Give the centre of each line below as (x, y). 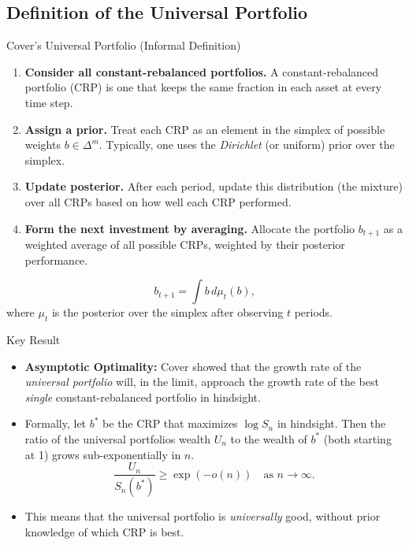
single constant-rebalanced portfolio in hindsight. (143, 397)
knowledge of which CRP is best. (104, 531)
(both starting (357, 438)
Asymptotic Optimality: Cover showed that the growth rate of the (193, 366)
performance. (56, 260)
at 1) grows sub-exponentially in (103, 454)
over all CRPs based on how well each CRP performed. (158, 201)
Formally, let (56, 423)
